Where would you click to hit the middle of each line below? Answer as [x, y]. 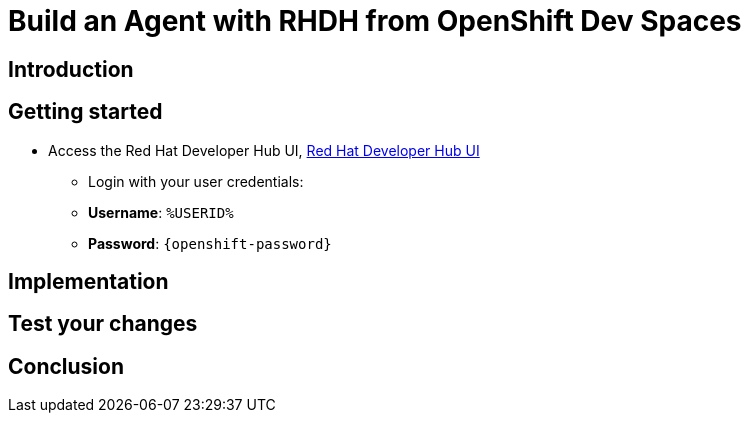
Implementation [88, 282]
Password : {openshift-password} [210, 243]
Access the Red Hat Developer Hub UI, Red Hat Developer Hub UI [264, 150]
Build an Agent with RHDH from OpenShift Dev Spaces [375, 21]
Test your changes [103, 324]
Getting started [85, 112]
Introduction [71, 69]
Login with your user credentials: [196, 181]
